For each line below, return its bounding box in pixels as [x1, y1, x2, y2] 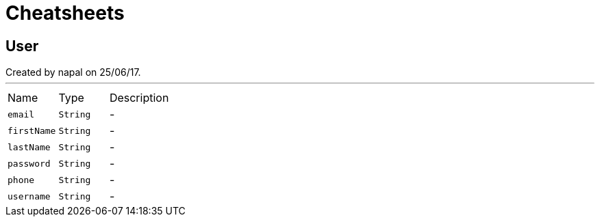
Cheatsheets [5, 1, 125, 25]
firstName [8, 125, 56, 136]
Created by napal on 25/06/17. [5, 66, 141, 79]
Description [109, 91, 169, 105]
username [8, 191, 51, 202]
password [8, 158, 51, 169]
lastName [8, 141, 51, 152]
